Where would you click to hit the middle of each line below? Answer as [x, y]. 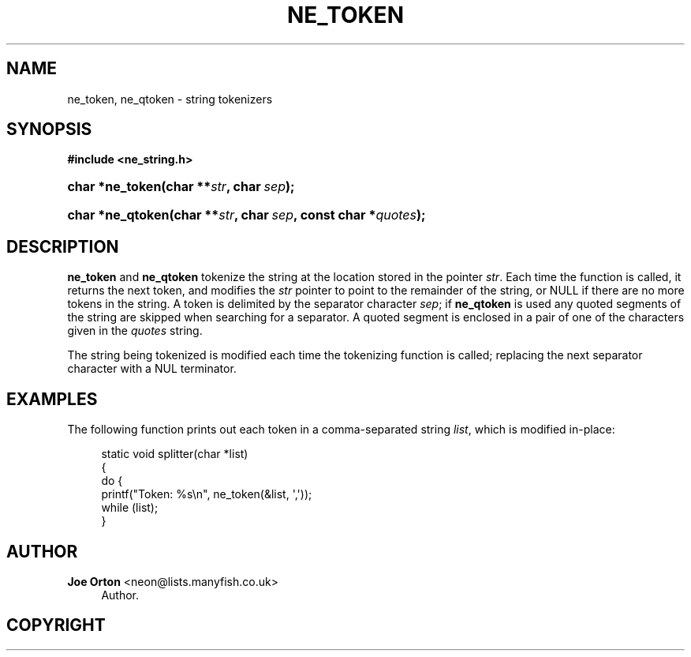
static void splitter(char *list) [175, 454]
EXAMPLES [52, 399]
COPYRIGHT [56, 625]
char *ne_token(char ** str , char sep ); [181, 187]
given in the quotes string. [135, 331]
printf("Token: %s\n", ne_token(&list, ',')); [207, 494]
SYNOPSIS [49, 130]
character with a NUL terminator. [152, 369]
